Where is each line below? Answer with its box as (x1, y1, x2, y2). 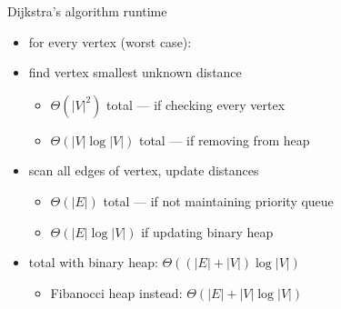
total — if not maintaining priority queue (103, 191, 334, 210)
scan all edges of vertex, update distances (28, 161, 259, 180)
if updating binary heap (141, 222, 274, 241)
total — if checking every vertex (106, 95, 286, 114)
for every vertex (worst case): (28, 32, 192, 51)
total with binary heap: (28, 253, 158, 272)
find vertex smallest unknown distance (28, 63, 242, 82)
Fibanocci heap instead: (50, 283, 183, 302)
